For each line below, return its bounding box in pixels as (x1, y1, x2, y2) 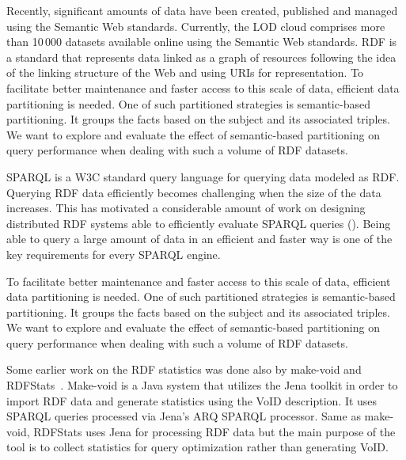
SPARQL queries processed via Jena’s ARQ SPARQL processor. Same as (6, 408, 361, 424)
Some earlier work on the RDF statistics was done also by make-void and (6, 361, 362, 378)
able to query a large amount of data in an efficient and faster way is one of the (6, 230, 393, 247)
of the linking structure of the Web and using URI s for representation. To (6, 64, 364, 81)
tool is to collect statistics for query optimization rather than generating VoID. (6, 439, 389, 455)
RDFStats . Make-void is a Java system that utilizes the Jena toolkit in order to (6, 377, 398, 393)
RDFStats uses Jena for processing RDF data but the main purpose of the (33, 423, 396, 439)
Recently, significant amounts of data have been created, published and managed (6, 2, 398, 18)
